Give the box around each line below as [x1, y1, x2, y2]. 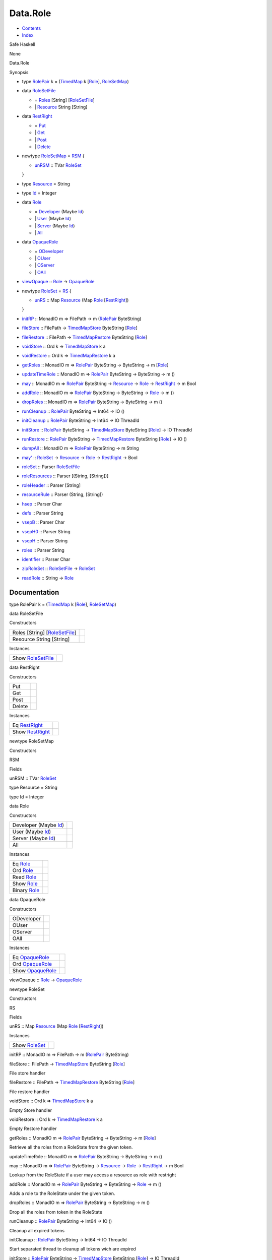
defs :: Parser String [22, 510, 63, 516]
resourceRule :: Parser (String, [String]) [22, 491, 103, 497]
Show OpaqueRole [12, 967, 56, 974]
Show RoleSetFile [12, 655, 54, 662]
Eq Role [12, 860, 31, 867]
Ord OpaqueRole [12, 961, 52, 968]
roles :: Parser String [22, 547, 65, 553]
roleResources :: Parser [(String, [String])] [22, 473, 109, 479]
